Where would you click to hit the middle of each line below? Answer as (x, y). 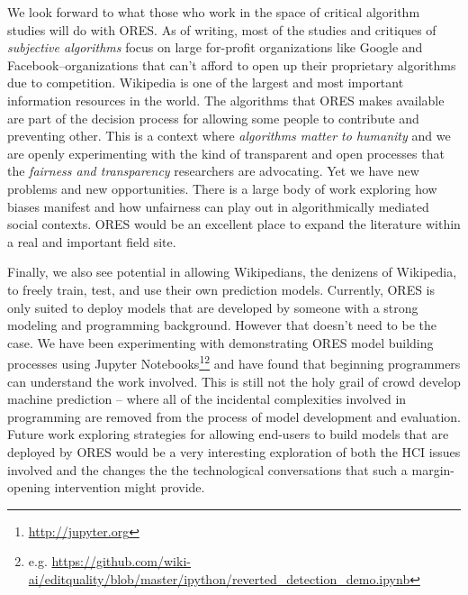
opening (29, 487)
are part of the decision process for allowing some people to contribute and (213, 118)
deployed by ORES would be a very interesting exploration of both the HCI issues (234, 451)
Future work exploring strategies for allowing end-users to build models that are (228, 434)
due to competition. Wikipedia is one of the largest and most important (206, 82)
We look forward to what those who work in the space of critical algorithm (214, 12)
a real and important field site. (92, 241)
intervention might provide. (130, 487)
